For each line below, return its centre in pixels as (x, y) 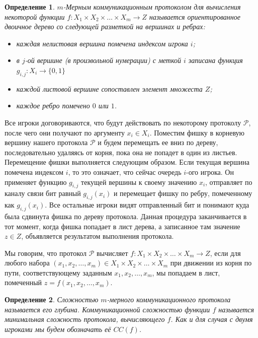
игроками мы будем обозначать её (58, 329)
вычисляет (112, 253)
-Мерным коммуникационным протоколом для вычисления (152, 7)
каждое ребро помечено (53, 106)
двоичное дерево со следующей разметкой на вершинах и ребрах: (105, 26)
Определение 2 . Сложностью (52, 299)
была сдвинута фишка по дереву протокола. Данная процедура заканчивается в (126, 216)
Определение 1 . (30, 7)
